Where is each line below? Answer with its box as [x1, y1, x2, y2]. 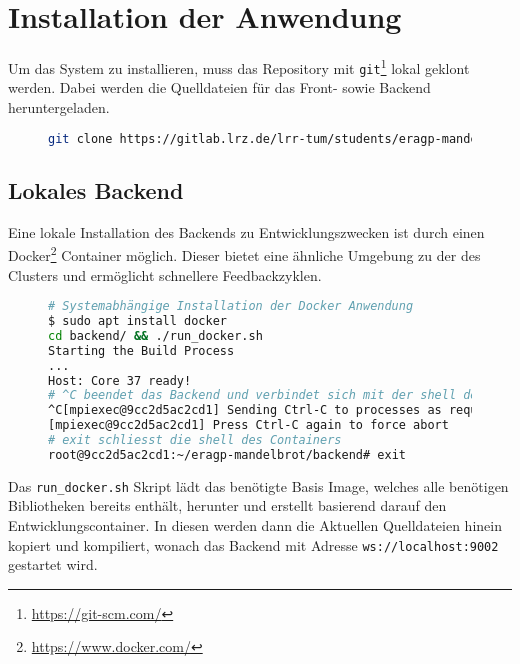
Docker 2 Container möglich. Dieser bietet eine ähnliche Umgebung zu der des [8, 242, 481, 265]
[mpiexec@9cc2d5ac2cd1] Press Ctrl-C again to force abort [48, 418, 449, 433]
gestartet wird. [8, 554, 98, 575]
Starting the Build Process [48, 343, 235, 358]
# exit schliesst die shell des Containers [48, 433, 342, 448]
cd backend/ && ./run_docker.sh [48, 328, 263, 343]
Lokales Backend [8, 174, 184, 205]
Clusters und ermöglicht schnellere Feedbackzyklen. [8, 264, 322, 285]
